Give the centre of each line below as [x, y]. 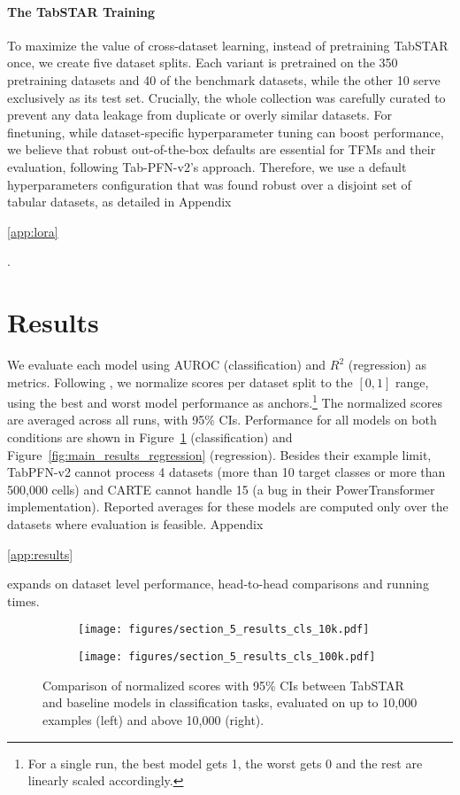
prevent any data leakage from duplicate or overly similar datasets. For [200, 115]
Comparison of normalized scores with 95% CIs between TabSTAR [223, 685]
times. [23, 600]
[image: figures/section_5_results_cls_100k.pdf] [227, 657]
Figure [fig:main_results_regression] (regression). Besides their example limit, [219, 454]
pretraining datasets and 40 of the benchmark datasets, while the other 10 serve [224, 79]
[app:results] [40, 553]
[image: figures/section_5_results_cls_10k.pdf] [224, 630]
